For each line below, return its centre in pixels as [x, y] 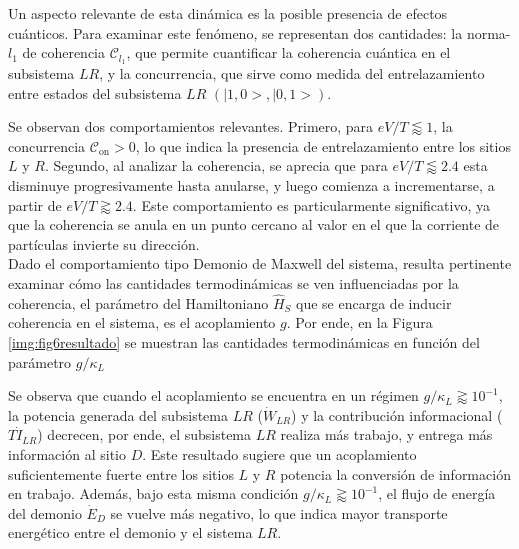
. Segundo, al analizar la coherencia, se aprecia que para [216, 165]
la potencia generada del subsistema [118, 414]
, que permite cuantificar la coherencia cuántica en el [288, 52]
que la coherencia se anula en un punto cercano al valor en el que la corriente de [254, 224]
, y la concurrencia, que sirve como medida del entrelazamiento [292, 73]
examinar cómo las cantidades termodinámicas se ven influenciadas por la [233, 282]
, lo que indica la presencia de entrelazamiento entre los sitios [323, 145]
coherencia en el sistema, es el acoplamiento [142, 322]
